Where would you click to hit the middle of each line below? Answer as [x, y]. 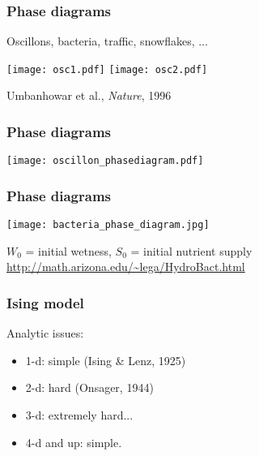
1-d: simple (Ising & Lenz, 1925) [106, 360]
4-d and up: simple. [74, 442]
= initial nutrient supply [191, 250]
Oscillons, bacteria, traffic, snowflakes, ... [107, 41]
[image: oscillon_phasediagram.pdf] [105, 161]
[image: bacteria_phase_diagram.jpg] [108, 225]
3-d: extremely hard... [79, 415]
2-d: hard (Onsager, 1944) [89, 387]
